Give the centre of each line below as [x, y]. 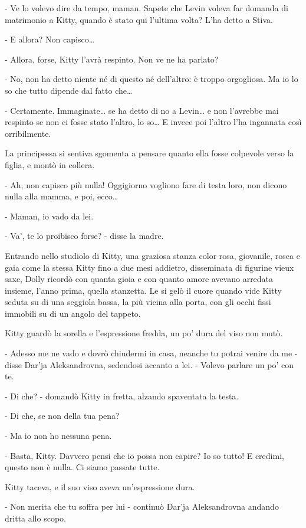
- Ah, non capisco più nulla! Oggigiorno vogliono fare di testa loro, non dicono [146, 184]
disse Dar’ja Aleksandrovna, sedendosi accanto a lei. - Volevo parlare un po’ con [149, 364]
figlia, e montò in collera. [50, 164]
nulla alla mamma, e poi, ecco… [62, 196]
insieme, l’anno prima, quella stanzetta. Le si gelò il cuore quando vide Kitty [143, 290]
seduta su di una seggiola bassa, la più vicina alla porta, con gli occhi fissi [138, 302]
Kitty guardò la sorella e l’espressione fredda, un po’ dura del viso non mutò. [144, 333]
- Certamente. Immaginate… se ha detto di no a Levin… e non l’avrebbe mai [142, 110]
